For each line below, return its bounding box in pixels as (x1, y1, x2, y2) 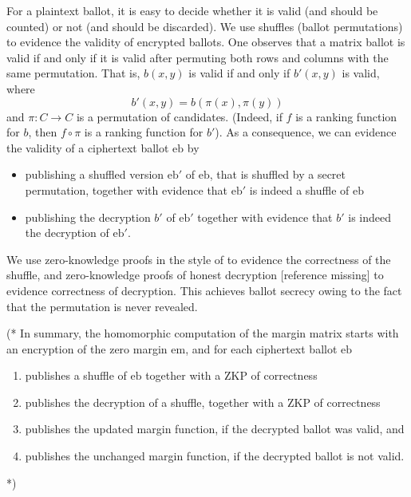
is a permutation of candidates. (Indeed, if (76, 108, 283, 124)
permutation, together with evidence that (25, 181, 228, 198)
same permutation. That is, (6, 65, 140, 81)
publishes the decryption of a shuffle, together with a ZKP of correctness (25, 393, 381, 410)
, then (28, 124, 57, 140)
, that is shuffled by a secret (209, 166, 346, 183)
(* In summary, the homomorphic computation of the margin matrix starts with (6, 325, 399, 341)
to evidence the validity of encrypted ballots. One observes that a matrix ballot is (6, 34, 405, 50)
